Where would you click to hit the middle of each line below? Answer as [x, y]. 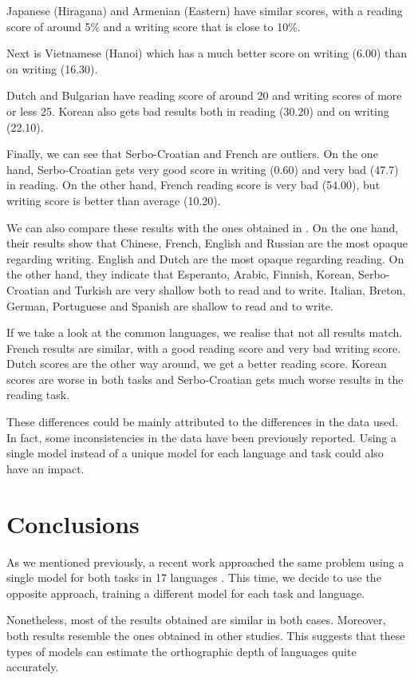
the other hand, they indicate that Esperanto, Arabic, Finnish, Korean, [181, 274]
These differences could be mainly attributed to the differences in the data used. [203, 422]
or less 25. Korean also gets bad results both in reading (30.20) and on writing [198, 111]
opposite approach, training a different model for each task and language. [186, 593]
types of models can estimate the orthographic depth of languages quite [181, 651]
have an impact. [45, 468]
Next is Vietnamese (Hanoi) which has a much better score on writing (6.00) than [207, 53]
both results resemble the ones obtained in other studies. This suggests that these [206, 635]
